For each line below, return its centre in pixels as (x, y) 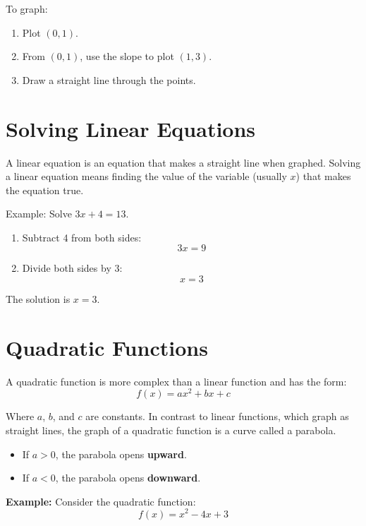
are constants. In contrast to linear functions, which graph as (217, 416)
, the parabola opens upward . (121, 454)
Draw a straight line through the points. (109, 79)
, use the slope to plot (127, 56)
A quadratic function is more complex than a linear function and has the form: (176, 381)
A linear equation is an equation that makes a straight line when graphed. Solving (183, 162)
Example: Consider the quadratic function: (101, 501)
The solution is (38, 299)
